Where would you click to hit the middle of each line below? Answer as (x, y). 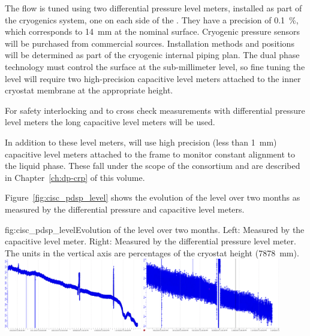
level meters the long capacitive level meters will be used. (110, 122)
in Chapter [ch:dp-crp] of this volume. (75, 177)
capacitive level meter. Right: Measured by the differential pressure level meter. (151, 241)
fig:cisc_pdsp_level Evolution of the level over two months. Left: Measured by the (155, 229)
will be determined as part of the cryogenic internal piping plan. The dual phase (152, 55)
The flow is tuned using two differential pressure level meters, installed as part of (154, 8)
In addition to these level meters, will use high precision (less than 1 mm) (141, 142)
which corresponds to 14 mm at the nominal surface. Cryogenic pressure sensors (153, 31)
